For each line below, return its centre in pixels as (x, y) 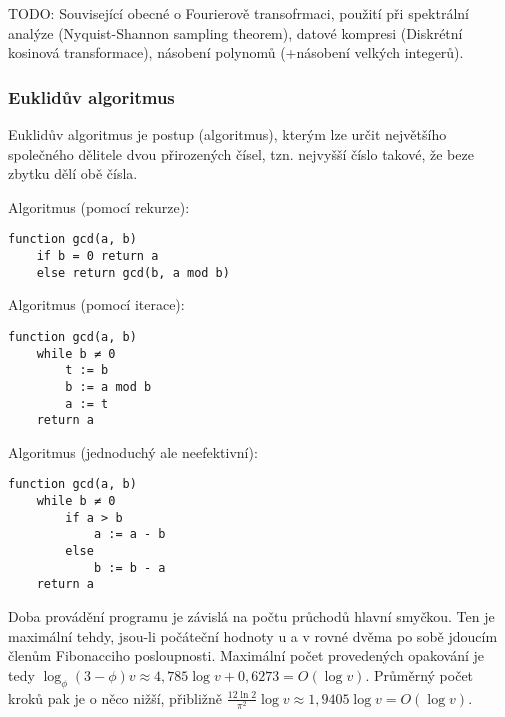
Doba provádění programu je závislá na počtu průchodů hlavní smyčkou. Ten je (251, 616)
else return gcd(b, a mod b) (133, 272)
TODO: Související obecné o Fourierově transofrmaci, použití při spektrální (238, 13)
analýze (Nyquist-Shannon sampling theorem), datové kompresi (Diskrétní (235, 32)
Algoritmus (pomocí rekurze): (99, 206)
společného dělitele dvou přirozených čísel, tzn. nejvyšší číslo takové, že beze (241, 153)
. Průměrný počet (419, 674)
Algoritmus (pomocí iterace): (96, 304)
